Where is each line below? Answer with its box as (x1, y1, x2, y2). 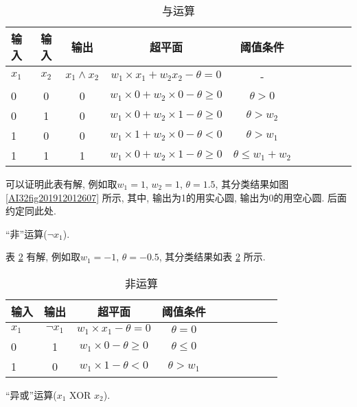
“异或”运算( (5, 387, 57, 402)
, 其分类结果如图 (215, 177, 289, 190)
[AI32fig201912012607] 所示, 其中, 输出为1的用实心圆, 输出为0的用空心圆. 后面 (5, 190, 347, 204)
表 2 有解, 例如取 (5, 249, 80, 264)
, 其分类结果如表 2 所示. (159, 249, 266, 264)
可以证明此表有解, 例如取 (5, 177, 117, 190)
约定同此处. (5, 203, 56, 218)
